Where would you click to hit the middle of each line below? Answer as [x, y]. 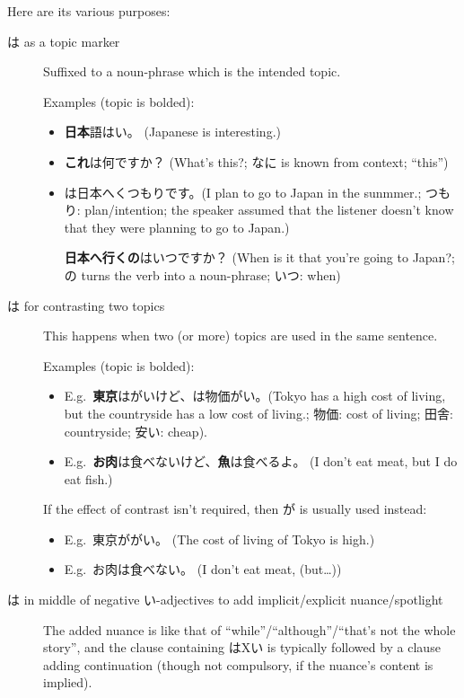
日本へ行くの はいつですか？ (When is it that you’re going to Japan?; [259, 257]
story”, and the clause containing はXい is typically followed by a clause [242, 647]
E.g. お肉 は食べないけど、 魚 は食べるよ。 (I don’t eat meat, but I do [261, 461]
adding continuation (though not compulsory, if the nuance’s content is [238, 664]
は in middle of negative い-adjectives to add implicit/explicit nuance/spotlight [225, 600]
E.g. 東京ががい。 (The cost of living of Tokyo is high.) [219, 539]
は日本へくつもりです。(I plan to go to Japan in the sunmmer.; [243, 192]
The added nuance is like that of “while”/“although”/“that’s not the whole [250, 629]
